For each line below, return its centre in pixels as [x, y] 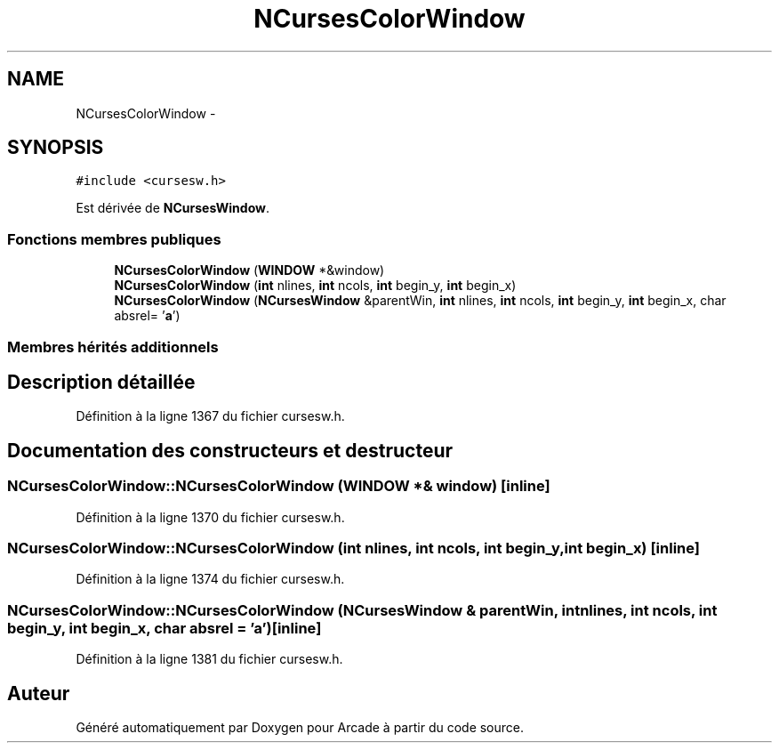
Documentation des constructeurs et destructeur [230, 450]
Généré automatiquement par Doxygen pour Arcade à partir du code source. [300, 727]
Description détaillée [101, 382]
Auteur [39, 693]
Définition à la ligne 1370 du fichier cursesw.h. [210, 517]
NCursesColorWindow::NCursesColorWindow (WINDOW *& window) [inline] [279, 486]
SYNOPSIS [56, 148]
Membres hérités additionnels [113, 347]
